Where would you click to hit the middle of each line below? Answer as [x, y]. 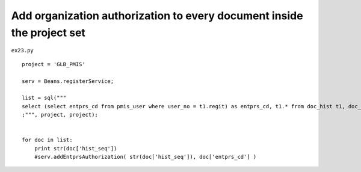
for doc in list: [47, 140]
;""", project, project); [60, 115]
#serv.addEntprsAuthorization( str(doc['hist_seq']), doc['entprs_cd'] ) [145, 157]
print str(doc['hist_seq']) [76, 148]
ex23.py [23, 51]
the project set [48, 32]
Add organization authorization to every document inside [157, 16]
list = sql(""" [44, 98]
